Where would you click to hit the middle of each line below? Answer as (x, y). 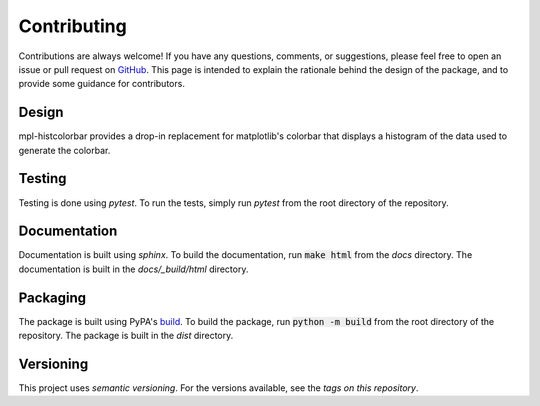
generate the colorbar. (64, 150)
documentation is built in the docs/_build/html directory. (133, 269)
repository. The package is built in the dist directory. (126, 336)
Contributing (72, 26)
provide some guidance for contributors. (101, 84)
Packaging (52, 297)
